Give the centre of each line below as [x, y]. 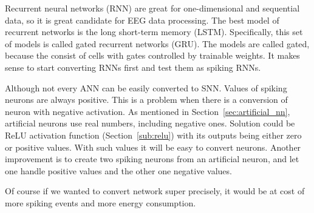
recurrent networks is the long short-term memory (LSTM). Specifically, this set [154, 32]
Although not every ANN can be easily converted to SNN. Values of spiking [146, 87]
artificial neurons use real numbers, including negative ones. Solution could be [150, 123]
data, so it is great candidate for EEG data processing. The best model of [142, 20]
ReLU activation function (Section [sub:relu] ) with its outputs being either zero [153, 135]
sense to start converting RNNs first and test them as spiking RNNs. [133, 67]
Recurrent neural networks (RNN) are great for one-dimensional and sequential [152, 8]
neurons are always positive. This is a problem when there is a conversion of [146, 100]
